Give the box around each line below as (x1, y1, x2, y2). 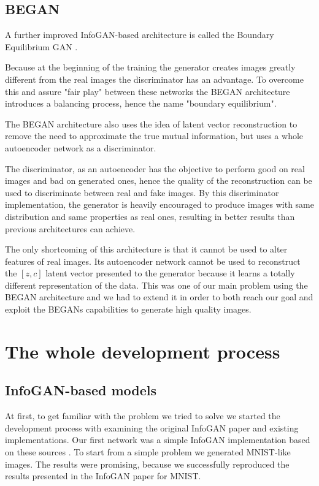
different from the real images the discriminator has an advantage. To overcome (5, 72, 304, 85)
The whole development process (5, 338, 280, 363)
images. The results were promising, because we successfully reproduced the (5, 457, 290, 470)
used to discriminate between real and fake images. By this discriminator (5, 186, 279, 199)
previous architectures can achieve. (5, 222, 136, 235)
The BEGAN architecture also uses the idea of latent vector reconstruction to (5, 117, 298, 130)
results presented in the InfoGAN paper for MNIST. (5, 469, 201, 482)
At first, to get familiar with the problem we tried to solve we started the (5, 409, 280, 422)
